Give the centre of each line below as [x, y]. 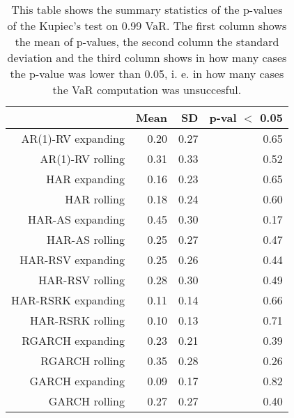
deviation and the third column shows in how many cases [147, 57]
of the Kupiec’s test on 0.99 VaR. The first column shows [147, 25]
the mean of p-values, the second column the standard [147, 41]
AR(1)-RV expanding [73, 138]
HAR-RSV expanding [72, 260]
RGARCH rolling [83, 361]
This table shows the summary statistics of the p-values [147, 9]
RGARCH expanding [73, 340]
